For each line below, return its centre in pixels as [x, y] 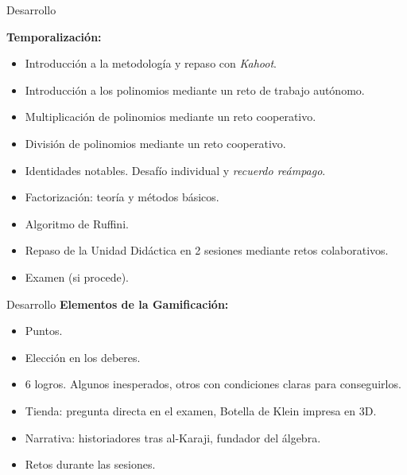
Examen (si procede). [77, 276]
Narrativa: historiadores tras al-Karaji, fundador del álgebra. [173, 437]
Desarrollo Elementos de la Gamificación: [118, 304]
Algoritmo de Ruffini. [77, 223]
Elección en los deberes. [83, 357]
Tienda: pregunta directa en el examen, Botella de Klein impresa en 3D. [201, 410]
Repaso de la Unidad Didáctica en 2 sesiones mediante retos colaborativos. [207, 250]
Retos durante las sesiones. [90, 464]
